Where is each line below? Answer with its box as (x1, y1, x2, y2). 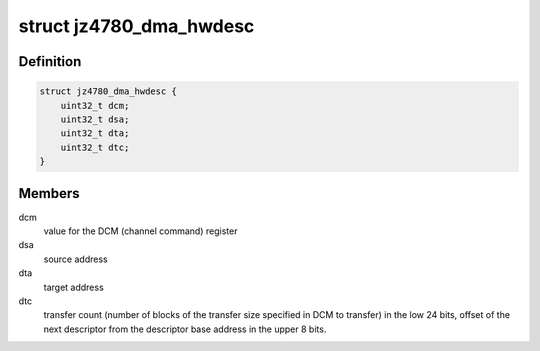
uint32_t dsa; (60, 113, 130, 125)
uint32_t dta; (60, 128, 130, 139)
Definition (18, 53, 82, 70)
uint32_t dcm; (60, 100, 130, 111)
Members (18, 185, 80, 202)
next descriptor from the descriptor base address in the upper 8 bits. (43, 323, 327, 335)
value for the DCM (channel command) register (43, 225, 238, 237)
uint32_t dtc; (60, 141, 130, 153)
